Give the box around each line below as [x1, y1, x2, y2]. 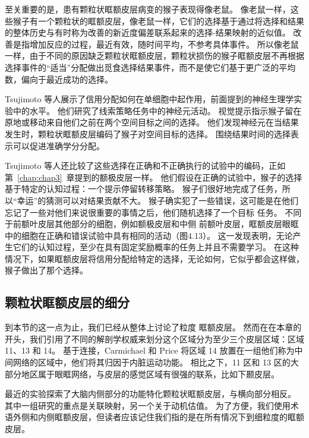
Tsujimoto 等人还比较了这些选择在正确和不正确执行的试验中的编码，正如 [5, 159, 286, 172]
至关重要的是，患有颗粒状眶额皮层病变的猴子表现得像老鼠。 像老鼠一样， [5, 3, 291, 15]
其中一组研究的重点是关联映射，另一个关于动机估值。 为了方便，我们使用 [5, 399, 291, 411]
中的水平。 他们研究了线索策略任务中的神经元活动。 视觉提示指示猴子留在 [12, 104, 302, 116]
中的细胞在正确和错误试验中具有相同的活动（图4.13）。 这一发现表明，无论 [5, 229, 293, 241]
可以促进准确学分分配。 [12, 139, 105, 152]
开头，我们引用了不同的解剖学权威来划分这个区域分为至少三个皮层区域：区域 [5, 332, 304, 345]
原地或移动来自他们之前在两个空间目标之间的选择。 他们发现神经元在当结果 [5, 116, 299, 128]
